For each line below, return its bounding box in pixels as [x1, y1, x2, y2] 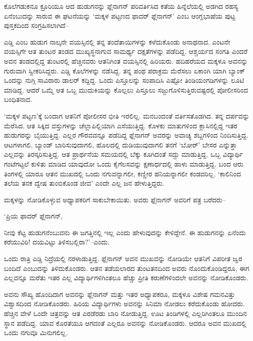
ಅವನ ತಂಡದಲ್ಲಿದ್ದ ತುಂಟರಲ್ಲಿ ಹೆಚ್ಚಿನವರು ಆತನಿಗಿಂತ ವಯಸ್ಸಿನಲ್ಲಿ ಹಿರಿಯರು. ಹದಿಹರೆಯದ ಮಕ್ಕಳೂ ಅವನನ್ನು [4, 55, 248, 66]
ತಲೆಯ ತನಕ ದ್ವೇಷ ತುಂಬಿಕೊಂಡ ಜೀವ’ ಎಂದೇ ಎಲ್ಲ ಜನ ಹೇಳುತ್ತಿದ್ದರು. [4, 178, 164, 188]
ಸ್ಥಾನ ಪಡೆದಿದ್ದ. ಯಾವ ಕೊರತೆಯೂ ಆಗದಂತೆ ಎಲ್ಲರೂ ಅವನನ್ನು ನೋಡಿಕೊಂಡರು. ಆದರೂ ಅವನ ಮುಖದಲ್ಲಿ [4, 317, 247, 328]
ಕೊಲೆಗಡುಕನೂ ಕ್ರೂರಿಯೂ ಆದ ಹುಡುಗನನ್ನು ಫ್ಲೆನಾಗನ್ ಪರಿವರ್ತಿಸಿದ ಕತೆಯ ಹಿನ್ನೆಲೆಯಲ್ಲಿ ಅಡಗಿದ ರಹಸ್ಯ [4, 1, 238, 11]
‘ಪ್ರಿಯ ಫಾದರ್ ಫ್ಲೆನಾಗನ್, [4, 211, 63, 221]
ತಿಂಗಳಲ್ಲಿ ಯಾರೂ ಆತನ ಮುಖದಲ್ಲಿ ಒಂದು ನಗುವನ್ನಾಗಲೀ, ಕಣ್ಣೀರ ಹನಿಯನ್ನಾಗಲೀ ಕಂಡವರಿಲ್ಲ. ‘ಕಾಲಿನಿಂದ [4, 168, 241, 178]
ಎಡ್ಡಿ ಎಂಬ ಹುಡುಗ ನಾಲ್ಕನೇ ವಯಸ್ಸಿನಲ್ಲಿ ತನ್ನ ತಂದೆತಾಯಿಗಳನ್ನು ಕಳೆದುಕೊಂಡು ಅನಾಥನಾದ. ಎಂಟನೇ [4, 36, 230, 47]
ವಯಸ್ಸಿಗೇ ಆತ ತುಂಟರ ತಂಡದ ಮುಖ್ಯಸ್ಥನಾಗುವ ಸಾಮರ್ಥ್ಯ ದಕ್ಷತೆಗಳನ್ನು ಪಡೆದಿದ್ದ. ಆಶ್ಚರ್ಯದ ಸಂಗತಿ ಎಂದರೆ [4, 46, 248, 56]
